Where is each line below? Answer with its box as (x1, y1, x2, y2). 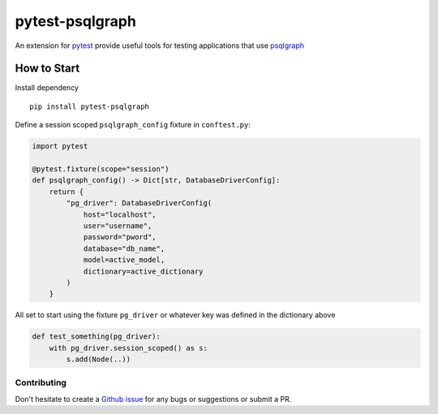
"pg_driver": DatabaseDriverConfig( (66, 199, 213, 208)
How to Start (15, 62, 80, 75)
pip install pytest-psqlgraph (29, 101, 150, 111)
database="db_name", (83, 244, 165, 253)
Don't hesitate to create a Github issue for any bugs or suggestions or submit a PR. (15, 394, 292, 403)
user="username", (83, 221, 152, 231)
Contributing (15, 377, 67, 389)
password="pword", (83, 232, 157, 242)
